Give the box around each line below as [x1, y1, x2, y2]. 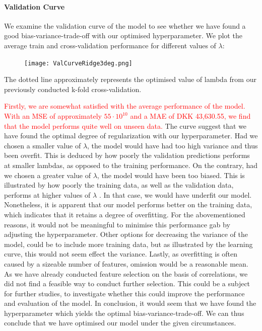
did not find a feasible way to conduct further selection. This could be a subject [4, 278, 250, 289]
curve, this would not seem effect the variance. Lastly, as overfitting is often [4, 249, 238, 259]
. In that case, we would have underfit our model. [99, 189, 252, 200]
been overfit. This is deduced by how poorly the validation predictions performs [4, 150, 250, 160]
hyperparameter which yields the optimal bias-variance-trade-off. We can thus [4, 307, 244, 318]
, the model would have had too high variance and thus [87, 140, 258, 150]
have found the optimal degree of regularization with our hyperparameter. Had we [4, 130, 258, 141]
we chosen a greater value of [4, 170, 91, 180]
